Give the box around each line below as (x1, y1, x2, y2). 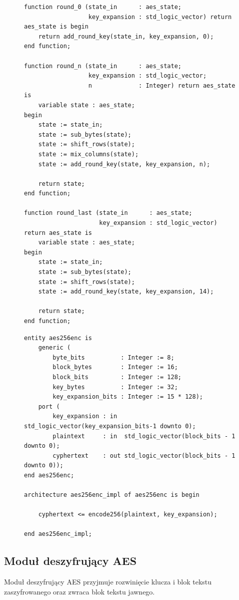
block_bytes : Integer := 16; (52, 364, 178, 371)
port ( (38, 403, 60, 410)
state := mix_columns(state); (38, 150, 139, 158)
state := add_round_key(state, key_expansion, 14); (38, 288, 214, 295)
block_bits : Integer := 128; (52, 373, 181, 381)
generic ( (38, 344, 71, 352)
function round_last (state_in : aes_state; (24, 209, 192, 217)
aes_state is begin (24, 23, 88, 31)
